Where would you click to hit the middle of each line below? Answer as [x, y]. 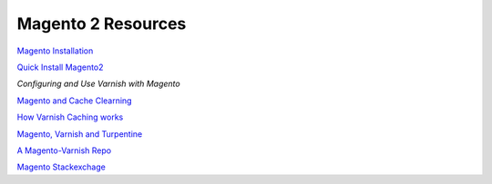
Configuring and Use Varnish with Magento [99, 84]
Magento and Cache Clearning [74, 101]
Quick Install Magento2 [60, 67]
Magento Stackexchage [61, 167]
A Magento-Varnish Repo [64, 150]
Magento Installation [55, 51]
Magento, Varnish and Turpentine [80, 134]
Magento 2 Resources [102, 24]
